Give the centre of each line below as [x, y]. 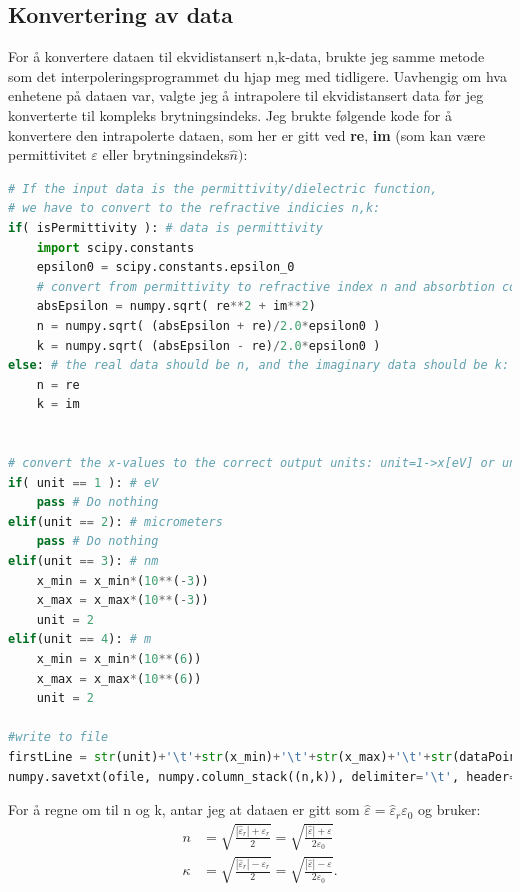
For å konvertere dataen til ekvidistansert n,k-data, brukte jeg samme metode [246, 56]
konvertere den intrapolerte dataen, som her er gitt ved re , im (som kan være [247, 134]
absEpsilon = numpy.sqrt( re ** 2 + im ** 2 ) [176, 306]
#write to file [58, 737]
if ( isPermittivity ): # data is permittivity [166, 227]
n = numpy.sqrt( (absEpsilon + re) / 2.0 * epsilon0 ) [208, 325]
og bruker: [449, 809]
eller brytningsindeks [166, 154]
